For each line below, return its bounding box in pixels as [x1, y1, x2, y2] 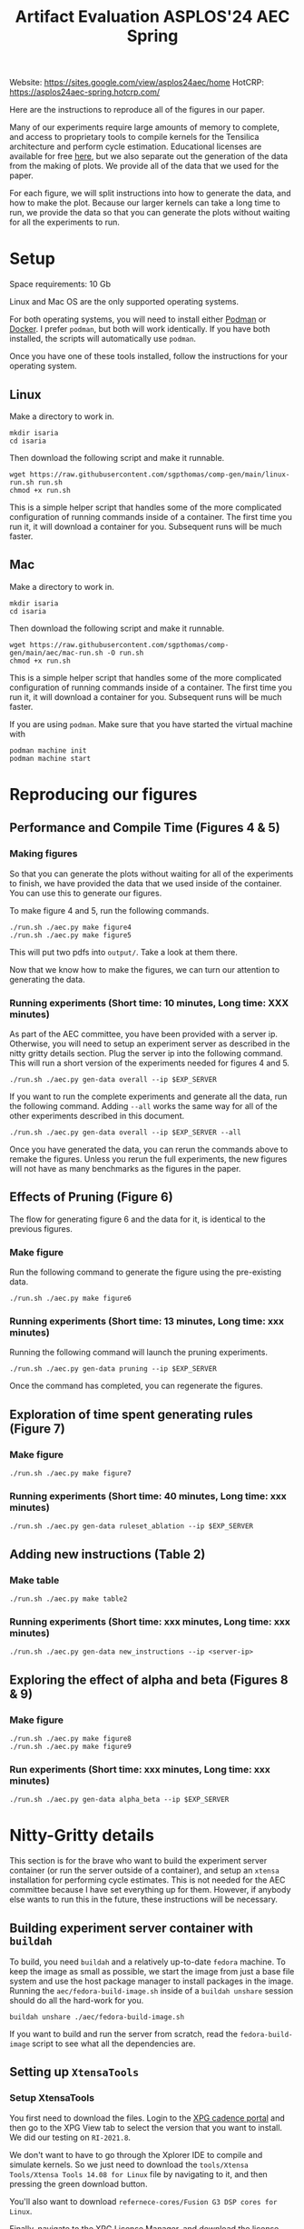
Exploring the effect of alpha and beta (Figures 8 [9, 1672, 289, 1687]
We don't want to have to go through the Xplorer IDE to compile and [9, 2149, 263, 2160]
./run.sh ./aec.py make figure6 [9, 1294, 132, 1304]
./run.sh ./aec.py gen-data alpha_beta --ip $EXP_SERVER [9, 1795, 230, 1804]
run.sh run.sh [9, 477, 64, 487]
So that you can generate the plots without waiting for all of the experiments [9, 868, 294, 879]
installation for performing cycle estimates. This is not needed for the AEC [9, 1874, 286, 1885]
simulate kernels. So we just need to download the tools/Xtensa [9, 2159, 249, 2170]
